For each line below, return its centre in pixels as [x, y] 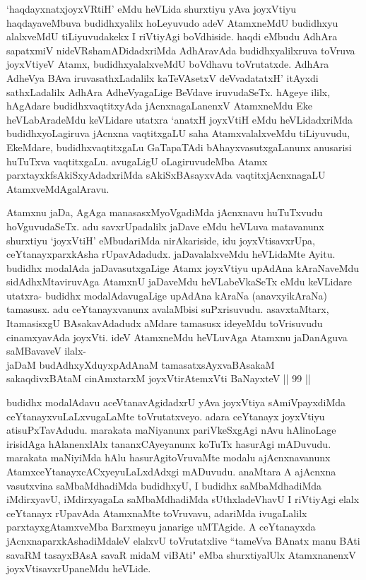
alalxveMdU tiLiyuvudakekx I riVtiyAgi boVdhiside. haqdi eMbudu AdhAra [172, 36]
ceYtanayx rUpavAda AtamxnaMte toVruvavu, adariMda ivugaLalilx [157, 513]
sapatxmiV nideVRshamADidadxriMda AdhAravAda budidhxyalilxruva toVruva [181, 50]
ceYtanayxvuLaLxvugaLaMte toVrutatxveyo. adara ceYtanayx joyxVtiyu [166, 416]
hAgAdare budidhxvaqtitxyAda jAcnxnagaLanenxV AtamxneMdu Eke [159, 106]
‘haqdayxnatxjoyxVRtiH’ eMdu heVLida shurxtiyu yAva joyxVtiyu [152, 8]
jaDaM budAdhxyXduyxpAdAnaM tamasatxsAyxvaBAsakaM [141, 364]
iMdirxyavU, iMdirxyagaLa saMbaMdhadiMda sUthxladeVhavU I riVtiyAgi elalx [183, 499]
